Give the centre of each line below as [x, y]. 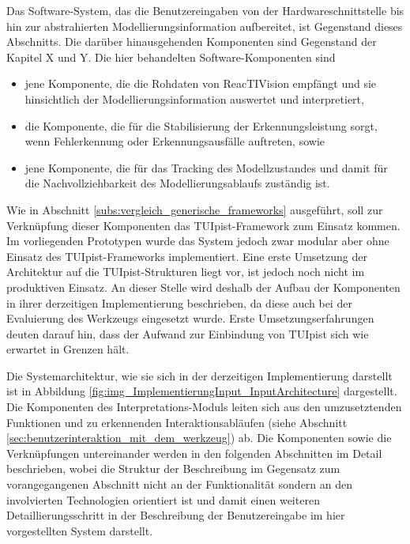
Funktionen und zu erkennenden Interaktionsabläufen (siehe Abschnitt [177, 422]
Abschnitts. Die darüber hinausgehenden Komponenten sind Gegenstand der [192, 42]
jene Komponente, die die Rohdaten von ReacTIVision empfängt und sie [201, 83]
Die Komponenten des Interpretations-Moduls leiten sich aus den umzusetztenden [204, 407]
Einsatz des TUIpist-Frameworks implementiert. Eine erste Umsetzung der [187, 256]
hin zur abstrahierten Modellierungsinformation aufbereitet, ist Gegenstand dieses [205, 26]
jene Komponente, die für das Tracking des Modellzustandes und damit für [206, 167]
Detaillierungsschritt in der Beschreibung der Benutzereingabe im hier [176, 515]
